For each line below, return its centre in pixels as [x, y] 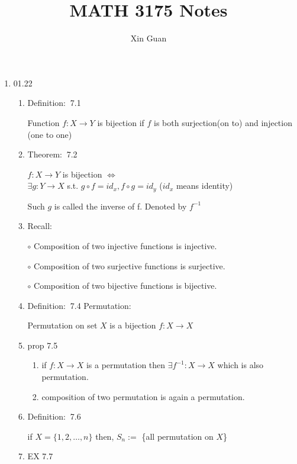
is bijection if [121, 122]
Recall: [40, 226]
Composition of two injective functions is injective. [125, 245]
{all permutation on [177, 436]
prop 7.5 [43, 345]
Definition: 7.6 [54, 416]
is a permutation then [126, 365]
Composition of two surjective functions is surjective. [130, 265]
